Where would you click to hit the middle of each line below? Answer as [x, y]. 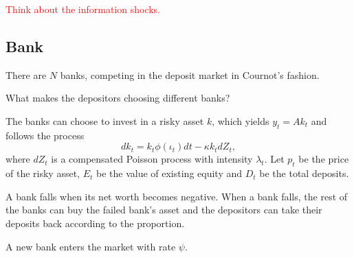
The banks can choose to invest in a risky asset [105, 120]
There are [26, 74]
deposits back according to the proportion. [95, 223]
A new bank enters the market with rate [91, 246]
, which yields [241, 120]
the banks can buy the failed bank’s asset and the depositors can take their [164, 210]
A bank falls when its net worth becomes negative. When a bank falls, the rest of [177, 196]
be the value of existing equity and [169, 173]
